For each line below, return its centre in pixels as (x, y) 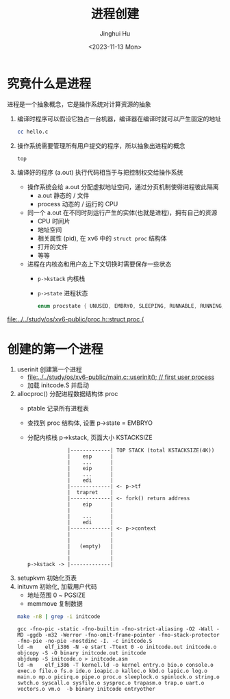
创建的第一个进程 (55, 349)
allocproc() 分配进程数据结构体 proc (67, 394)
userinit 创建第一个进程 (49, 369)
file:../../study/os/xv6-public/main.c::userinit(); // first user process (121, 377)
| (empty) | (91, 547)
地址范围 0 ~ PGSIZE (56, 595)
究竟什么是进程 (49, 84)
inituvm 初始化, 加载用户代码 (57, 587)
